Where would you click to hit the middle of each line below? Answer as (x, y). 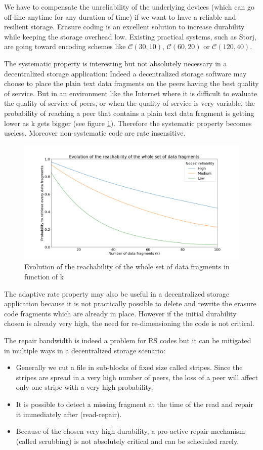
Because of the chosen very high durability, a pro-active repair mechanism (130, 431)
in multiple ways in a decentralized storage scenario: (85, 350)
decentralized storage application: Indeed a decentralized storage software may (125, 73)
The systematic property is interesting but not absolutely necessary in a (116, 63)
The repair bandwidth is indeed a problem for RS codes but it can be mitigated (128, 340)
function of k (44, 276)
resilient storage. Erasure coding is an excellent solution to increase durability (124, 27)
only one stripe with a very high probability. (84, 387)
